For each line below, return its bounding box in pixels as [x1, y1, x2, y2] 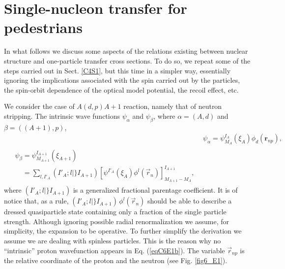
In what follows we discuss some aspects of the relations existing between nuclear [4, 46, 248, 56]
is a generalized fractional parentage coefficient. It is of [73, 185, 238, 195]
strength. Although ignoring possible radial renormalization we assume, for [4, 216, 229, 226]
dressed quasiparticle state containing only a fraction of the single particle [4, 206, 227, 217]
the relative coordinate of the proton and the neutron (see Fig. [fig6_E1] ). [4, 255, 228, 266]
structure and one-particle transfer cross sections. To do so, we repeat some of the [4, 55, 251, 66]
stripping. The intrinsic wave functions [4, 110, 120, 121]
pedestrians [4, 17, 83, 37]
